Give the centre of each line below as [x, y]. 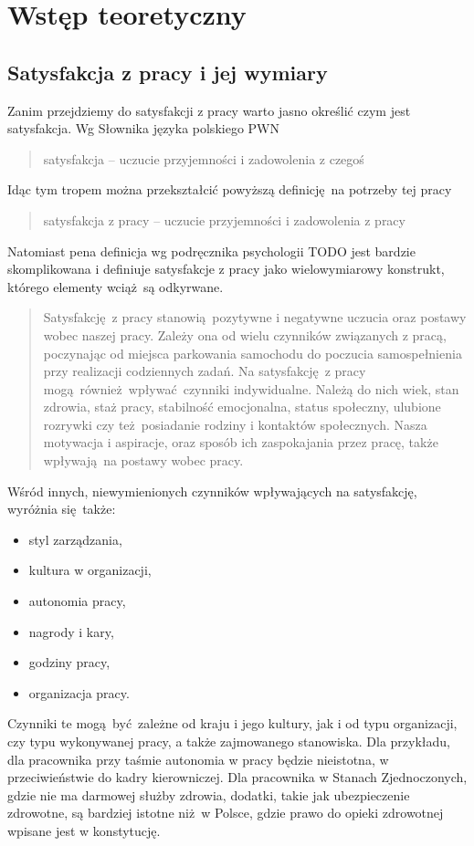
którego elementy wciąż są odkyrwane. [116, 286]
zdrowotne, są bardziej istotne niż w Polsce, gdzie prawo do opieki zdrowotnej [226, 813]
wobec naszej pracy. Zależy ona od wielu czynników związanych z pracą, [245, 334]
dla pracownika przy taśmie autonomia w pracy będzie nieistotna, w [198, 759]
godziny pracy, [69, 662]
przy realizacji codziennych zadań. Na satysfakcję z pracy [205, 371]
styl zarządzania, [75, 539]
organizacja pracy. [79, 692]
